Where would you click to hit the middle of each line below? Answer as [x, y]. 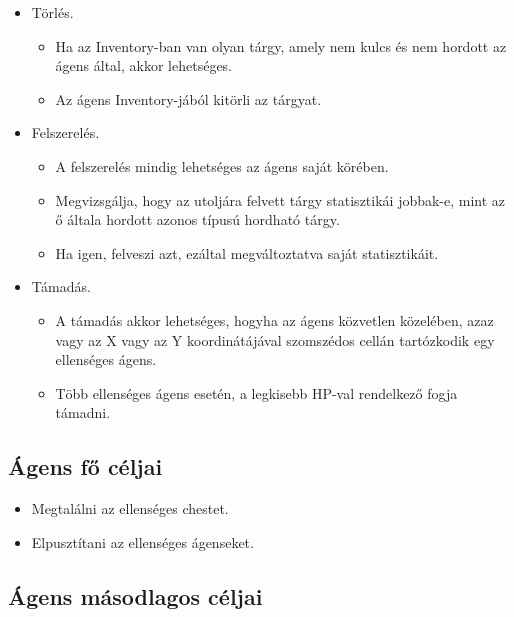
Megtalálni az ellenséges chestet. [130, 508]
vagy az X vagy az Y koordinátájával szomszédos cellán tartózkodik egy [275, 339]
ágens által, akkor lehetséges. [144, 65]
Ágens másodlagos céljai [135, 595]
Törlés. [52, 12]
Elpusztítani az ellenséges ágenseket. [142, 541]
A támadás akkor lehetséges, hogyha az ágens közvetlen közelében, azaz [274, 319]
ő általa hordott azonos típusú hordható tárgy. [197, 219]
